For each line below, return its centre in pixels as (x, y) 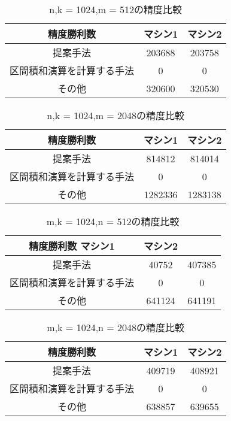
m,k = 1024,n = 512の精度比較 (113, 221)
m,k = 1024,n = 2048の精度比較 (116, 327)
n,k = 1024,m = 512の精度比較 (116, 9)
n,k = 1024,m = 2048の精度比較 (116, 115)
